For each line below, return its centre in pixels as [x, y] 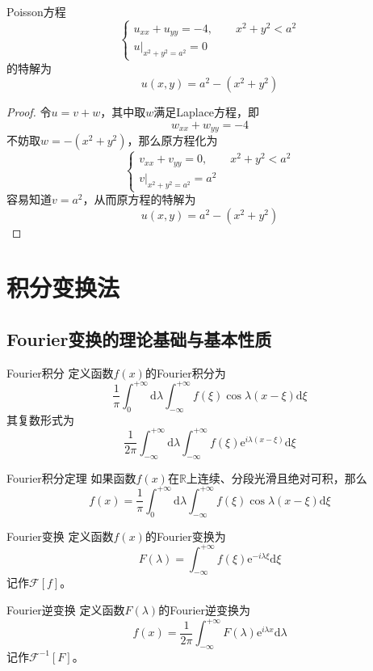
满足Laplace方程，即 [207, 112]
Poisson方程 [36, 11]
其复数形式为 [40, 419]
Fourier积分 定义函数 [60, 372]
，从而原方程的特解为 [139, 199]
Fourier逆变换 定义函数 [66, 610]
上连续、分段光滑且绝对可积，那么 [277, 477]
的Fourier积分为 [185, 372]
